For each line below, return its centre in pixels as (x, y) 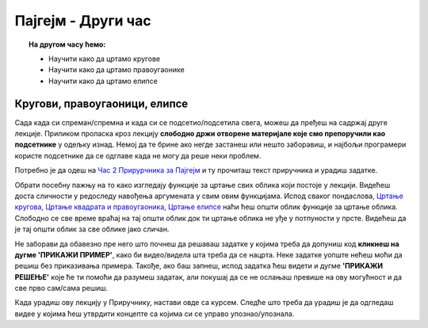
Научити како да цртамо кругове (105, 59)
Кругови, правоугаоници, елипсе (101, 103)
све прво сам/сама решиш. (61, 288)
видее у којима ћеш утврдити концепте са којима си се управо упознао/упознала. (155, 314)
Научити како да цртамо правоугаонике (117, 70)
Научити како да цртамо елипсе (103, 81)
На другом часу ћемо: (67, 44)
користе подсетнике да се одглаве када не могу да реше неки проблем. (138, 155)
